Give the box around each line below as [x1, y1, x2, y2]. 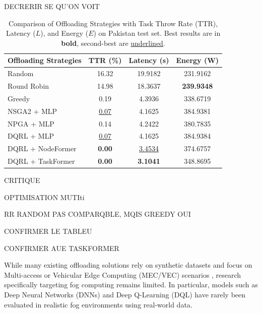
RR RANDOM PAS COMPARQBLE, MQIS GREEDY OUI [4, 209, 191, 219]
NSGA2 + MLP [8, 105, 57, 116]
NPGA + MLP [8, 118, 54, 129]
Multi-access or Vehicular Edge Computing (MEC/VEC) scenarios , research [4, 269, 241, 280]
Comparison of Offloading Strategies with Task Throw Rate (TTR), [8, 18, 218, 28]
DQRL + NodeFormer [8, 143, 77, 154]
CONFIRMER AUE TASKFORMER [4, 242, 119, 253]
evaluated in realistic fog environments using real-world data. [4, 299, 192, 309]
